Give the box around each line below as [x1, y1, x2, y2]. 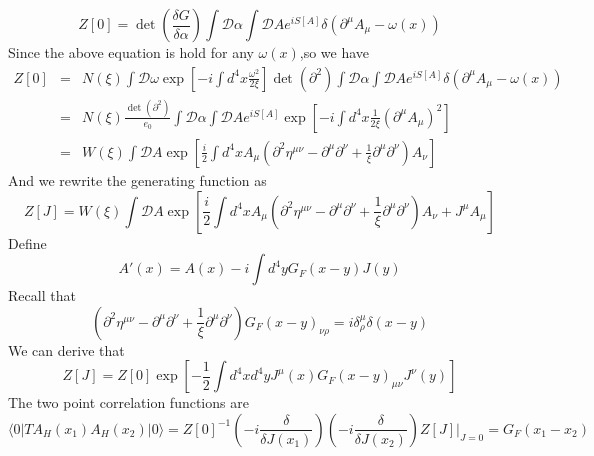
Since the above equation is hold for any [8, 42, 254, 62]
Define [8, 232, 47, 253]
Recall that [8, 285, 76, 306]
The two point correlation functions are [8, 392, 249, 413]
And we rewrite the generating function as [8, 170, 267, 190]
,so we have [299, 42, 370, 62]
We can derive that [8, 339, 125, 360]
